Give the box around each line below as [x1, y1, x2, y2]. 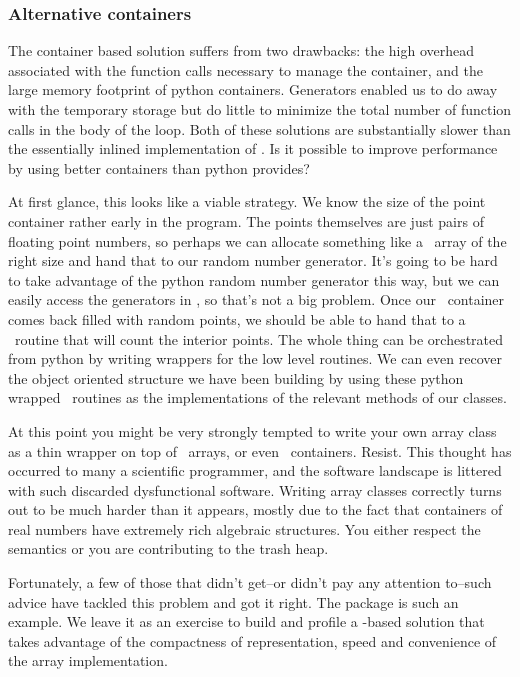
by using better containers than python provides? [8, 157, 310, 178]
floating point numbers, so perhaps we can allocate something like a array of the [8, 230, 507, 251]
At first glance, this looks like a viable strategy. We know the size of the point [8, 191, 486, 212]
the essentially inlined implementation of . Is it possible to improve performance [8, 138, 498, 159]
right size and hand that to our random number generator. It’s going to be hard [8, 250, 498, 271]
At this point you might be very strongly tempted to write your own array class [8, 420, 497, 441]
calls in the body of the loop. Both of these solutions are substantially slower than [8, 118, 511, 139]
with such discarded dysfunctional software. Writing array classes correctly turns [8, 479, 502, 500]
